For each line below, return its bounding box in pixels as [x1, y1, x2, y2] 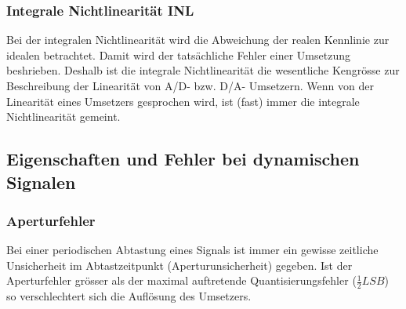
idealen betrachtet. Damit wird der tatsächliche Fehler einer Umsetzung [6, 46, 350, 63]
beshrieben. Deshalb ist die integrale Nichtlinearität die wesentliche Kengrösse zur [6, 62, 400, 78]
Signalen [6, 169, 76, 194]
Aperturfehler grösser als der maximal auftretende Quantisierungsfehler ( [6, 272, 357, 289]
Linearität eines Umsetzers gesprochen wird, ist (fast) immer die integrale [6, 93, 360, 109]
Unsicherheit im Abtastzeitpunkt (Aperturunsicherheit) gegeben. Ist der [6, 256, 353, 273]
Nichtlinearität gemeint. [6, 108, 121, 125]
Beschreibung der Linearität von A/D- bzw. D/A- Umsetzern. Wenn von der [6, 78, 374, 93]
